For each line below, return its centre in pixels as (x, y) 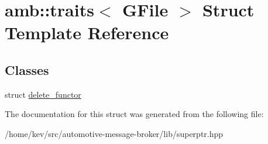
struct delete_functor (43, 94)
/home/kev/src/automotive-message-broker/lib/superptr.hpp (114, 133)
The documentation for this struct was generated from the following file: (134, 114)
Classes (27, 69)
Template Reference (87, 32)
